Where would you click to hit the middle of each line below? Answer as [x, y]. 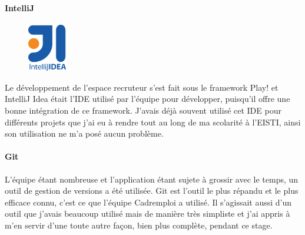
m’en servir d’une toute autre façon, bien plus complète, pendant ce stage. [139, 225]
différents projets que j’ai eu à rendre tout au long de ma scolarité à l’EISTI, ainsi [153, 122]
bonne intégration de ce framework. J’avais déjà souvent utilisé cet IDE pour [143, 110]
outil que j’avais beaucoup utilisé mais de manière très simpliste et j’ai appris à [147, 214]
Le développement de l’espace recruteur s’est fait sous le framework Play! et [142, 87]
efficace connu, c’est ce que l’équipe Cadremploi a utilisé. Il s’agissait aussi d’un [148, 202]
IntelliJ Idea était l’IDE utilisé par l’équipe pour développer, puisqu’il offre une [147, 99]
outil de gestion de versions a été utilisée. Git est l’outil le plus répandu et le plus [152, 191]
